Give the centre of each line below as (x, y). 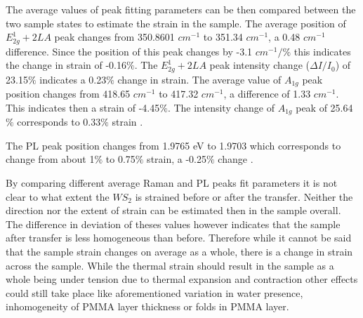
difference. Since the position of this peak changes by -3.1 (129, 51)
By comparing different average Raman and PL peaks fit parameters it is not (172, 182)
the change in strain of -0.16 (66, 65)
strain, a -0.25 (177, 159)
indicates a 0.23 (73, 79)
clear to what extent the (58, 196)
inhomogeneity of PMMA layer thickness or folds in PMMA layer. (147, 306)
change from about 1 (50, 159)
